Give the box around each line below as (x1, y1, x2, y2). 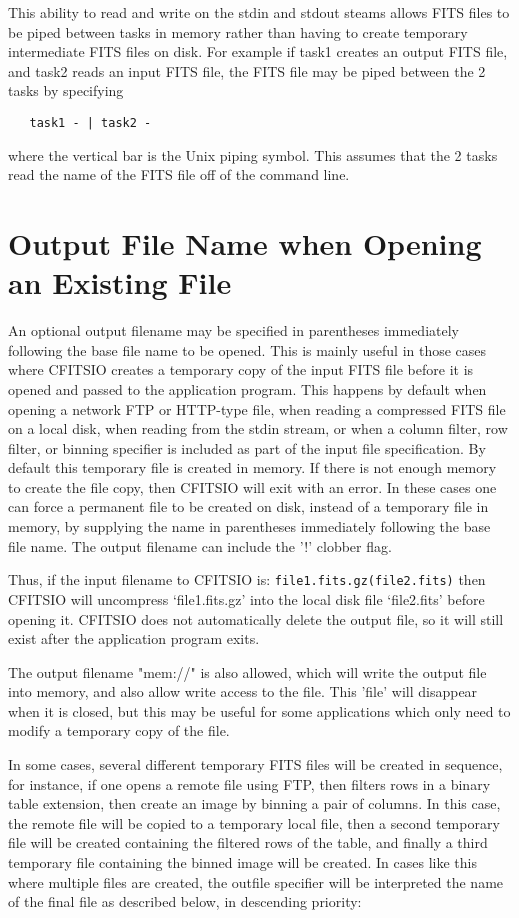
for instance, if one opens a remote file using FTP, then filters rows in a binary (8, 773, 491, 794)
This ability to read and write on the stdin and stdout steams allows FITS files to (8, 2, 510, 22)
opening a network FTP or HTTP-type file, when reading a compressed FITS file (8, 398, 506, 419)
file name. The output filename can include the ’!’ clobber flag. (8, 535, 392, 556)
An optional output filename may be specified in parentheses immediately (8, 320, 459, 341)
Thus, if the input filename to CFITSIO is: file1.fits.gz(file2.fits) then (8, 569, 486, 590)
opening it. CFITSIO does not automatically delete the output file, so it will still (8, 608, 504, 629)
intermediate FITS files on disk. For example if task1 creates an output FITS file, (8, 41, 508, 62)
